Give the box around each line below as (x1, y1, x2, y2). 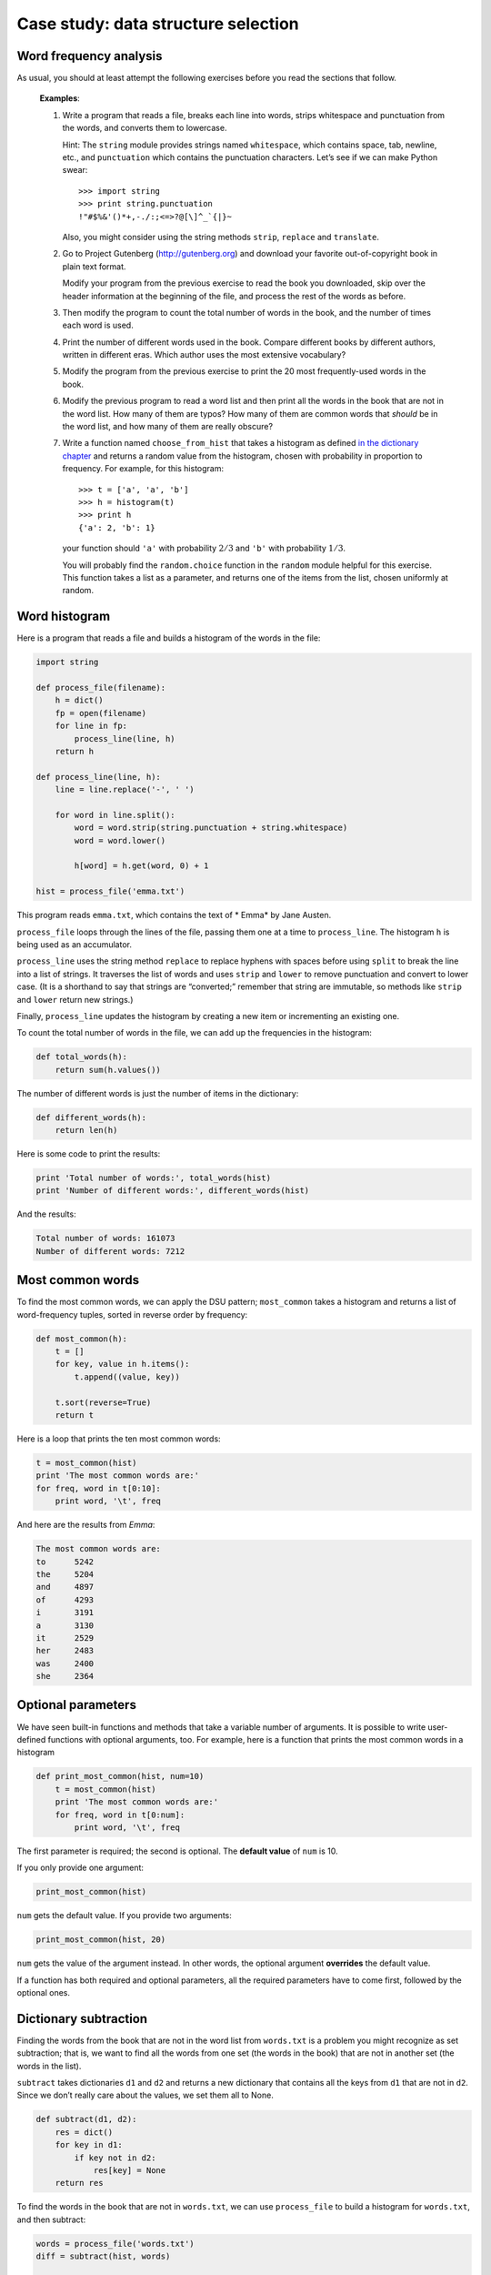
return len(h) (55, 1125, 118, 1136)
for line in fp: (55, 721, 127, 732)
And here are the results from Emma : (16, 1520, 155, 1531)
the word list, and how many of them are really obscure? (62, 421, 273, 432)
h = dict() (55, 695, 104, 705)
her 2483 (35, 1645, 95, 1656)
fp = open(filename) (55, 708, 147, 718)
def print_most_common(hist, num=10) (35, 1771, 205, 1782)
